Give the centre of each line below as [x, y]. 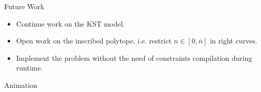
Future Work [24, 6]
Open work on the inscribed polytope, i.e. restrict [94, 41]
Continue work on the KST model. [70, 23]
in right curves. [234, 41]
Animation [21, 85]
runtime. [29, 68]
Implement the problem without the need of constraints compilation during [134, 57]
